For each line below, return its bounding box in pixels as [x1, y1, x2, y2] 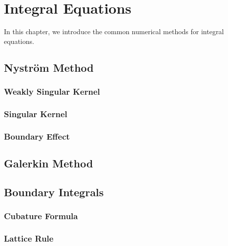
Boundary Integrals [4, 184, 104, 199]
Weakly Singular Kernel [4, 85, 100, 98]
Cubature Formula [4, 210, 78, 222]
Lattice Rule [4, 232, 54, 244]
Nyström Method [4, 60, 94, 75]
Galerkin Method [4, 156, 93, 171]
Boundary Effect [4, 130, 70, 142]
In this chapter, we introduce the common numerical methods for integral [4, 26, 224, 37]
